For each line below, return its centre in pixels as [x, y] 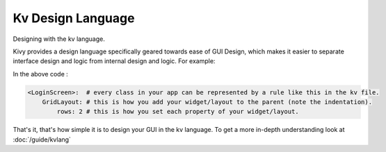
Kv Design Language [74, 18]
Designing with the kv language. [59, 39]
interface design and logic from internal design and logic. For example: [114, 61]
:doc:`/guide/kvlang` [42, 140]
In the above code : [41, 74]
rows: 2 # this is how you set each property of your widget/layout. [178, 112]
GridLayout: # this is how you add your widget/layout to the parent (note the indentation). [207, 102]
